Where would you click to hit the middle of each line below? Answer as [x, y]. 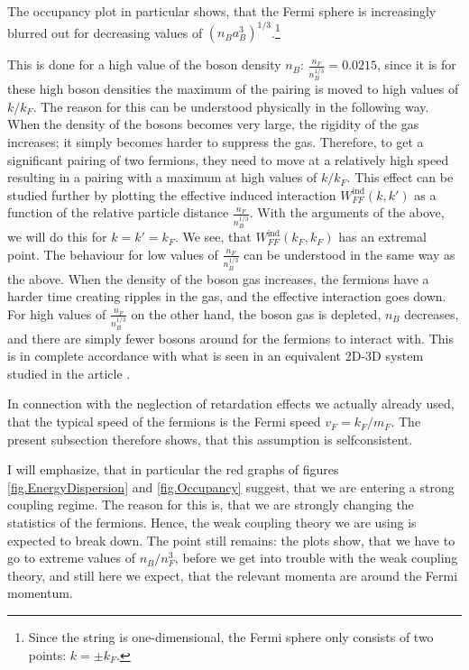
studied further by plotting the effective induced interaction [172, 194]
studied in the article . [69, 373]
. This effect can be [400, 177]
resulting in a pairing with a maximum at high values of [162, 177]
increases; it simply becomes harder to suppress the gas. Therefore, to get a [216, 141]
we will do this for [57, 237]
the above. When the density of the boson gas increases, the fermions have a [218, 278]
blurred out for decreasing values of [105, 32]
